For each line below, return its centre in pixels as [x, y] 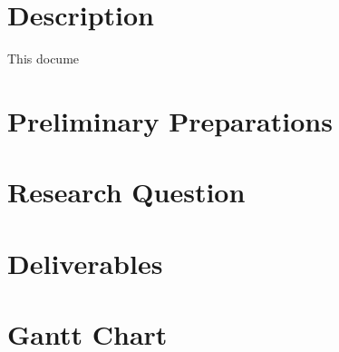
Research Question [126, 192]
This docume [44, 59]
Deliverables [85, 263]
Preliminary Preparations [170, 120]
